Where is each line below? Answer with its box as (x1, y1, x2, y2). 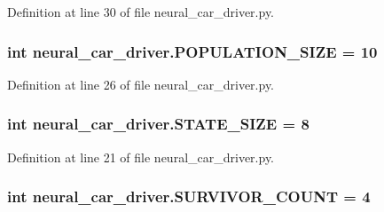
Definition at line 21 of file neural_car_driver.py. (7, 147, 275, 166)
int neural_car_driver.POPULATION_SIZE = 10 (7, 40, 378, 62)
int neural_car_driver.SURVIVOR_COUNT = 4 (7, 185, 371, 208)
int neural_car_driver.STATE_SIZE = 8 (7, 113, 310, 135)
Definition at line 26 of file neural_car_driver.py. (7, 75, 275, 93)
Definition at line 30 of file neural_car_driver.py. (7, 3, 275, 20)
